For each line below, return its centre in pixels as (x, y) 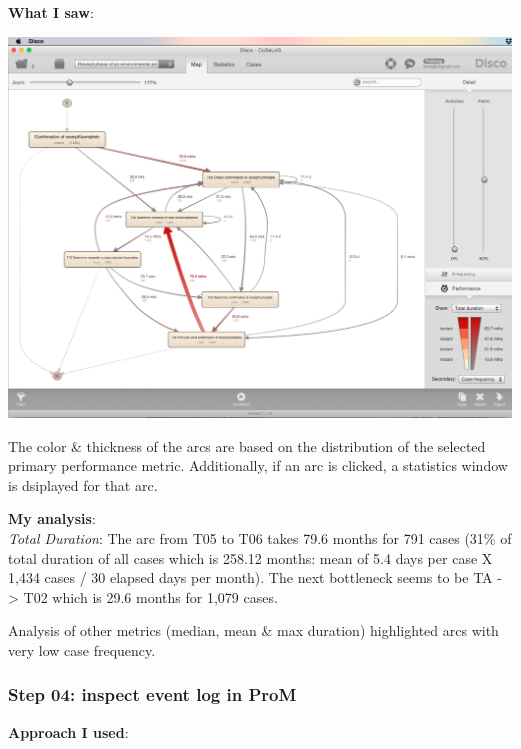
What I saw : (51, 12)
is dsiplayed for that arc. (83, 484)
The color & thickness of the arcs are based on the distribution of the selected (247, 445)
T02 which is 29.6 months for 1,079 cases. (150, 596)
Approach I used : (68, 731)
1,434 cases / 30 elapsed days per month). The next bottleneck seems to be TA (250, 577)
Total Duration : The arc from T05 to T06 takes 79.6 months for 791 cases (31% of (260, 538)
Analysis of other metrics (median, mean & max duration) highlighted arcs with (253, 630)
